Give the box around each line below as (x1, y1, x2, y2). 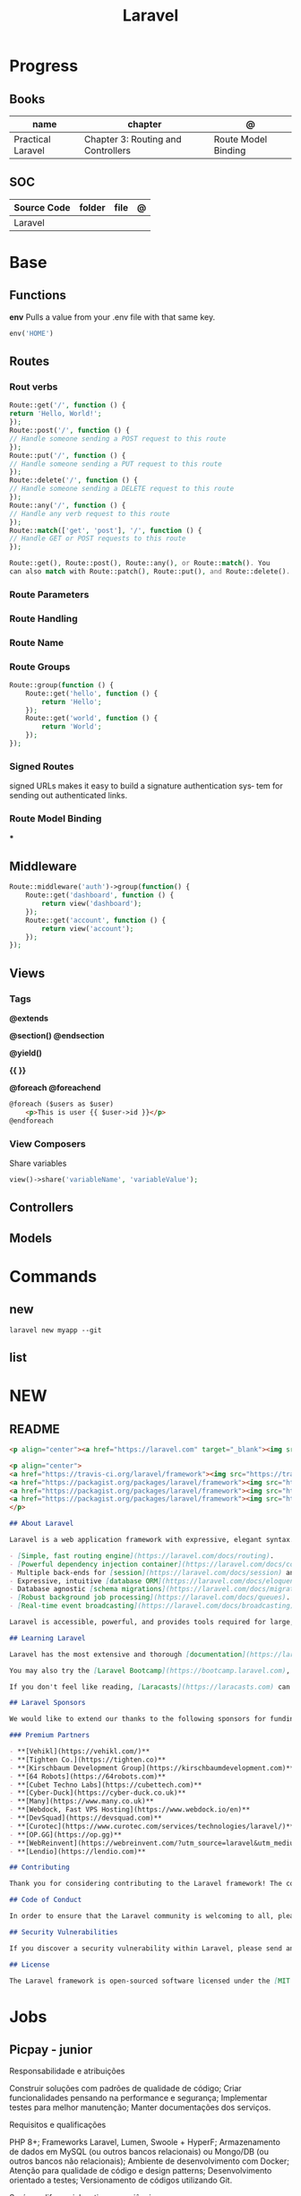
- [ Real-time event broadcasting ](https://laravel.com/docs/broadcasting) (9, 1601, 295, 1611)
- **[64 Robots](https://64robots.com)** (9, 1771, 167, 1781)
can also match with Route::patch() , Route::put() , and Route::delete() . (9, 567, 291, 576)
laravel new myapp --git (9, 1325, 102, 1335)
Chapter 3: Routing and (83, 133, 182, 145)
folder (79, 201, 106, 213)
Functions (9, 288, 67, 303)
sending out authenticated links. (9, 790, 128, 801)
